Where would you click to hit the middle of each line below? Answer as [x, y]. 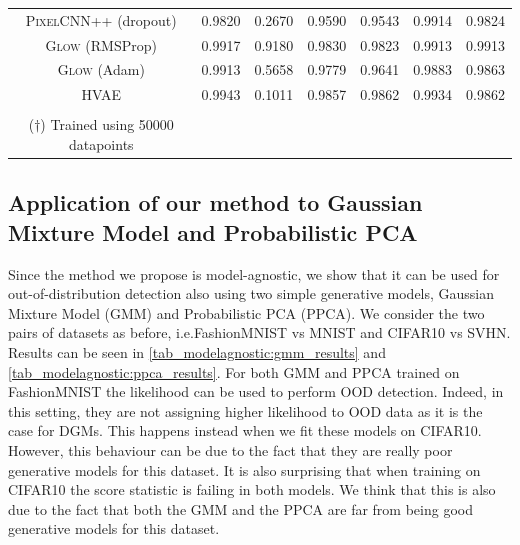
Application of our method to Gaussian [215, 202]
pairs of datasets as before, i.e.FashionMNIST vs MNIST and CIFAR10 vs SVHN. [259, 332]
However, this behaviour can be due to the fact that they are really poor [230, 450]
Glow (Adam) [101, 69]
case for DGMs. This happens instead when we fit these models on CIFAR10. [245, 430]
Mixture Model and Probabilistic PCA [213, 231]
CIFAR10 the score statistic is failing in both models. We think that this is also [252, 489]
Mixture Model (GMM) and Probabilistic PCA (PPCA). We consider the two [246, 312]
